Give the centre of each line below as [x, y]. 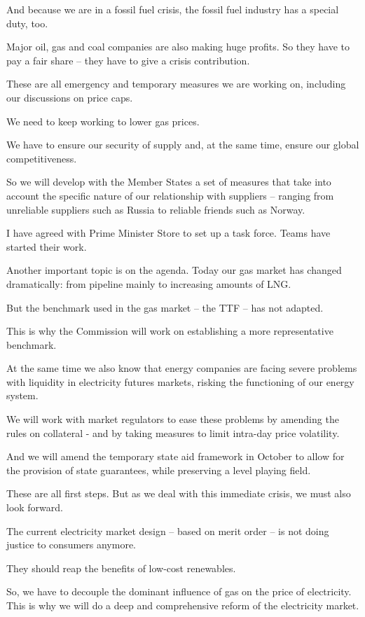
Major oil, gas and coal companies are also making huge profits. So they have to [178, 47]
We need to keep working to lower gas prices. [103, 121]
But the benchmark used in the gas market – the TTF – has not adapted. [165, 307]
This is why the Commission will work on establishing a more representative [170, 331]
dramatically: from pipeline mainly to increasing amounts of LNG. [149, 283]
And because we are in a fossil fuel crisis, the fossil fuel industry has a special [173, 9]
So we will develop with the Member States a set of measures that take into [169, 182]
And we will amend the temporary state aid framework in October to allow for [175, 456]
